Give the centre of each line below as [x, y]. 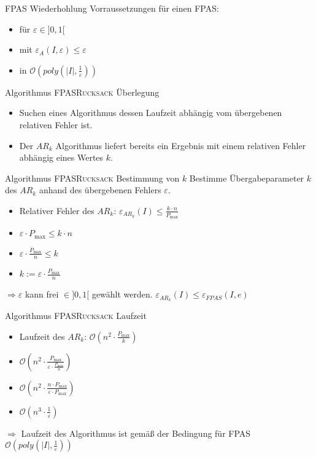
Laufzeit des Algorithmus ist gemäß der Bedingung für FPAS [136, 433]
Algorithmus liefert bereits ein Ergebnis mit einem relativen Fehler [181, 145]
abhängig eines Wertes [61, 157]
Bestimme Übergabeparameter [247, 178]
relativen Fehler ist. [56, 124]
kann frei [42, 294]
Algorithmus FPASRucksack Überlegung [82, 92]
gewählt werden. [122, 294]
